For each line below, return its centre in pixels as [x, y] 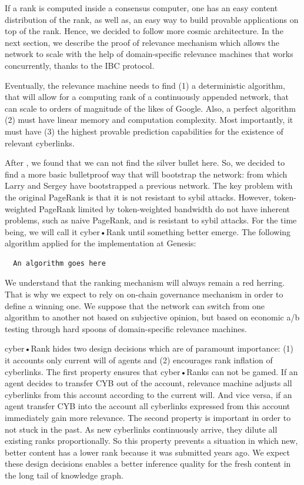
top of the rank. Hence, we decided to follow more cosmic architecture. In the [144, 31]
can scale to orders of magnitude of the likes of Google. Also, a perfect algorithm [150, 108]
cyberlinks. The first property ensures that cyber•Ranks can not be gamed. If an [151, 371]
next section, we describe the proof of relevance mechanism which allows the [142, 42]
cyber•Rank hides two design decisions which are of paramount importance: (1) [149, 348]
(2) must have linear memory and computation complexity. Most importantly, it [149, 120]
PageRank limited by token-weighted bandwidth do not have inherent [165, 208]
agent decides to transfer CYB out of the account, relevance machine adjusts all [148, 383]
